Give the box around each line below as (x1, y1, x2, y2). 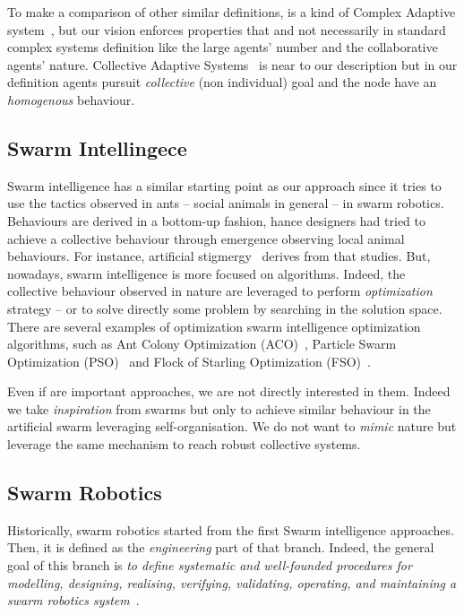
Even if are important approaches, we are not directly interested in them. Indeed (7, 382, 451, 401)
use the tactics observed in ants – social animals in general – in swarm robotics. (7, 194, 444, 212)
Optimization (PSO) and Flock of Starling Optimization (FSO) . (7, 351, 371, 370)
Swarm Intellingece (7, 134, 187, 161)
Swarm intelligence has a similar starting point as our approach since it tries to (7, 176, 442, 195)
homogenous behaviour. (7, 90, 135, 108)
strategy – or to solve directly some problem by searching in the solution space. (7, 299, 443, 317)
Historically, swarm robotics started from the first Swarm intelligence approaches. (7, 520, 454, 539)
